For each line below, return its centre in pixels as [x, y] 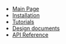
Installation [26, 15]
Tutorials [23, 22]
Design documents [36, 28]
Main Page [26, 9]
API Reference [30, 35]
